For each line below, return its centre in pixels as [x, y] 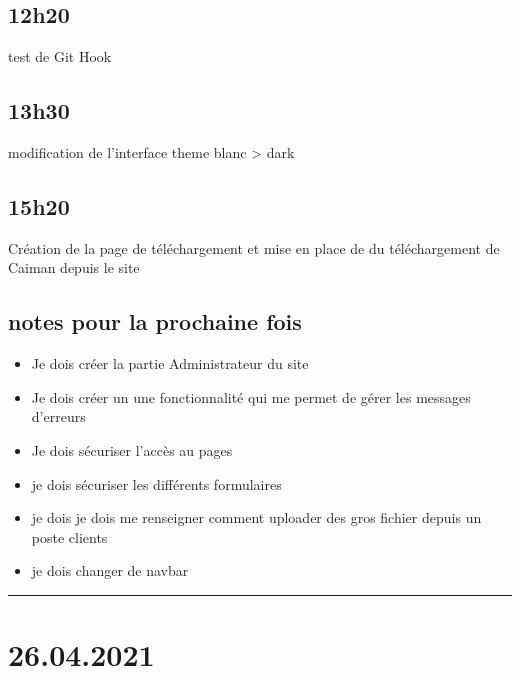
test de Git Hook [60, 56]
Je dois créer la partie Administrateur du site [170, 363]
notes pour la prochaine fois [155, 321]
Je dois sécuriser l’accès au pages [132, 449]
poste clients [69, 536]
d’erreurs [58, 416]
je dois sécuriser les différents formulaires [156, 483]
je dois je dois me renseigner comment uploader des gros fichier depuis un [256, 517]
